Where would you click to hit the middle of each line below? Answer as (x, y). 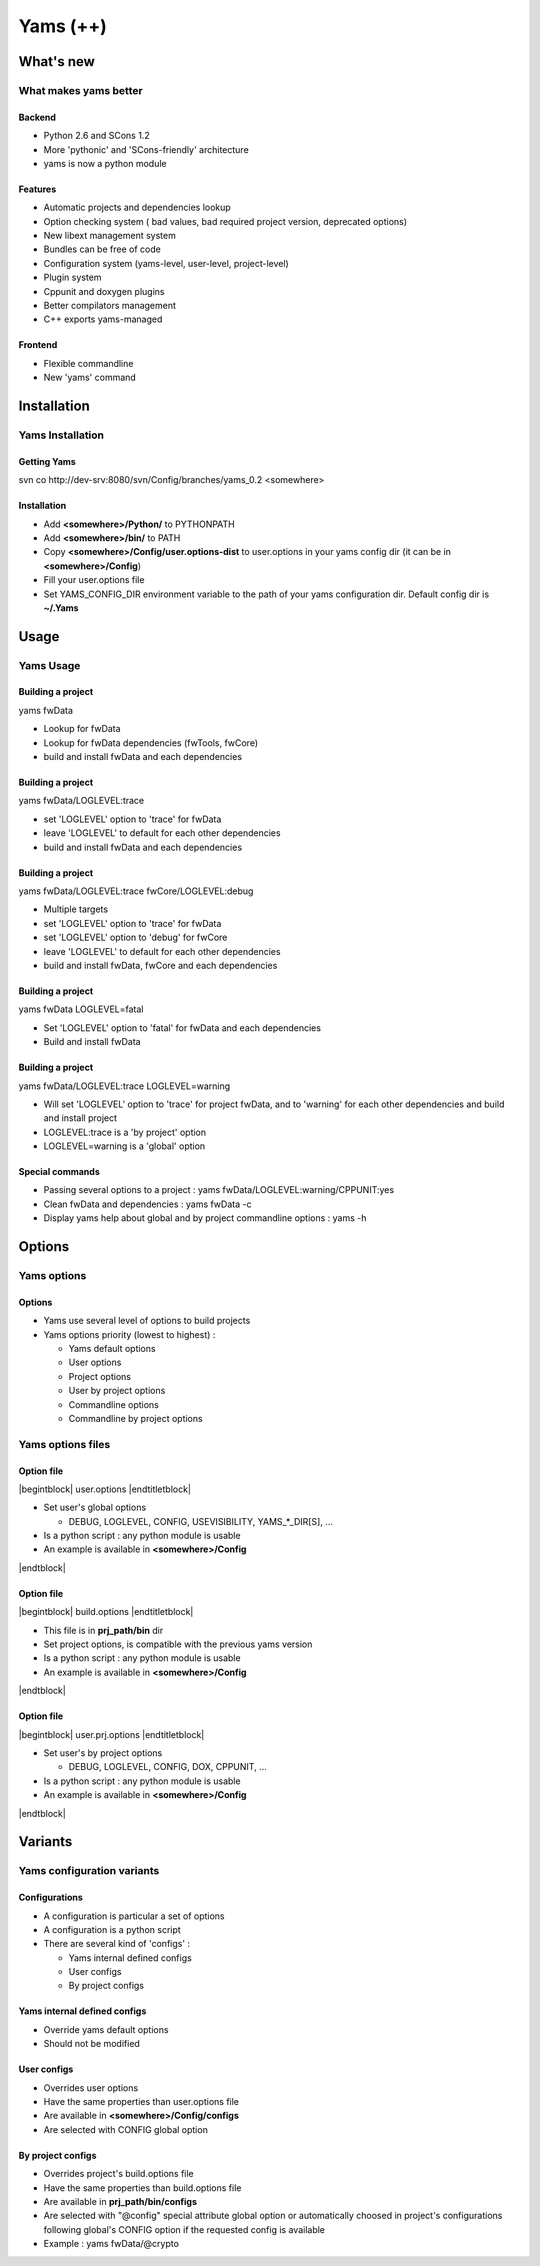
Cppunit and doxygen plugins (104, 291)
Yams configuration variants (89, 1871)
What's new (56, 61)
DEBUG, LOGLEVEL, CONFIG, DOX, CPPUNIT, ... (167, 1767)
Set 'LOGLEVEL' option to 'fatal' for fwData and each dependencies (182, 1027)
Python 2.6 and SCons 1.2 (96, 136)
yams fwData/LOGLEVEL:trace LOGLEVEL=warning (124, 1086)
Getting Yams (47, 461)
